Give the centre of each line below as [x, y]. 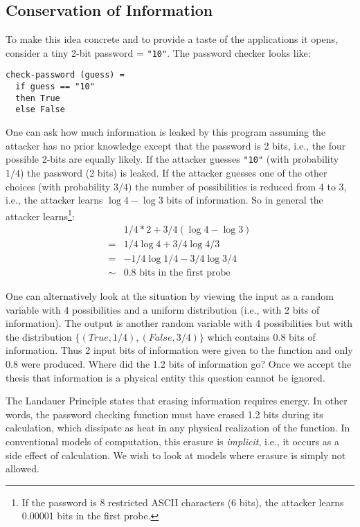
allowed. [22, 468]
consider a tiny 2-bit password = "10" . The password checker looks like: [158, 52]
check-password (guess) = [65, 75]
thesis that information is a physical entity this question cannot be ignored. [165, 377]
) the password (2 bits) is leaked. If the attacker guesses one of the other [174, 172]
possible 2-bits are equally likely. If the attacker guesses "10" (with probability [172, 159]
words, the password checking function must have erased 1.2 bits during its [164, 414]
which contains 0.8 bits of [261, 336]
